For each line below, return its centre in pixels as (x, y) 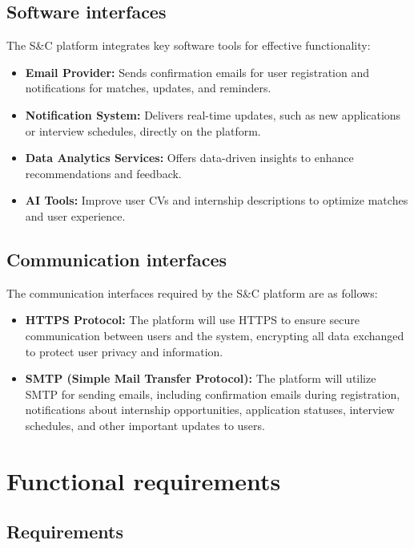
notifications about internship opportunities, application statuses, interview (210, 410)
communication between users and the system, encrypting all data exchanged (215, 335)
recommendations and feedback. (103, 173)
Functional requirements (144, 480)
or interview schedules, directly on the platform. (143, 130)
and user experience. (75, 215)
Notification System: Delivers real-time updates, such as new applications (213, 114)
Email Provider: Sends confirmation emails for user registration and (197, 72)
